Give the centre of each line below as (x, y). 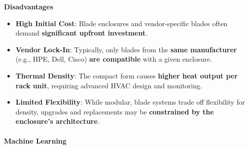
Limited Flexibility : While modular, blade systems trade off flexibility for (130, 102)
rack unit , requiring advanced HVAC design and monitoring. (109, 85)
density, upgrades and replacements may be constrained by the (115, 111)
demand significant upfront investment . (82, 33)
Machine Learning (35, 140)
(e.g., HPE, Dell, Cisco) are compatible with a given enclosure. (114, 59)
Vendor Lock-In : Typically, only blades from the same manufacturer (126, 49)
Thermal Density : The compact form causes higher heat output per (126, 75)
